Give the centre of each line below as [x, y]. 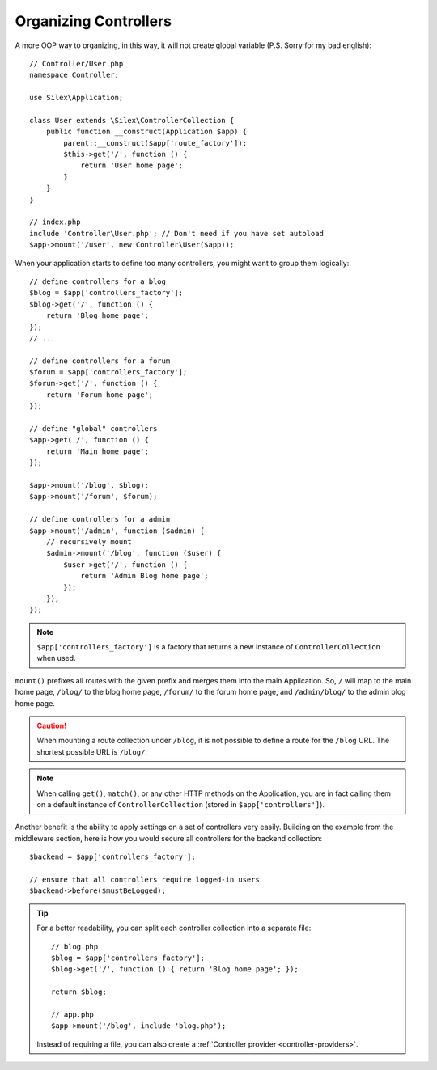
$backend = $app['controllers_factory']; [112, 857]
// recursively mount [89, 541]
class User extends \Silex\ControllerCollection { [132, 120]
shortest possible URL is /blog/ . [92, 751]
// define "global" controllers [93, 429]
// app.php [73, 1014]
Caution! [52, 726]
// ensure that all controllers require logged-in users [145, 879]
